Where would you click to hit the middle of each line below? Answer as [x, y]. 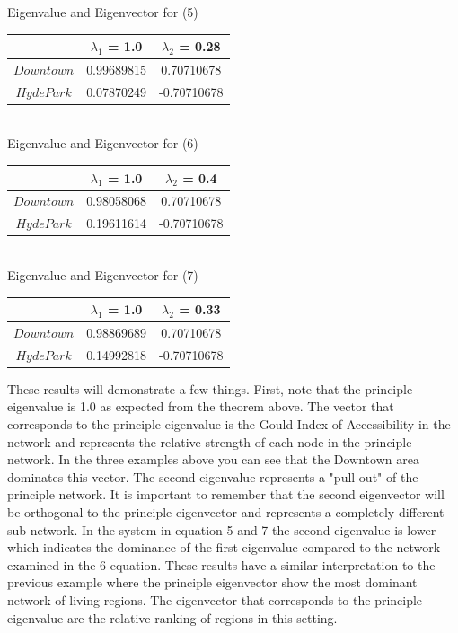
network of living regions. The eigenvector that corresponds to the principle [215, 599]
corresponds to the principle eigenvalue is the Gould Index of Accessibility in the [229, 424]
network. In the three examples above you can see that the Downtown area [213, 459]
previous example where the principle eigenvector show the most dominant [212, 582]
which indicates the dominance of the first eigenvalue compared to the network [224, 547]
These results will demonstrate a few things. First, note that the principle [210, 388]
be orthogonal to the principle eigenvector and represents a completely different [226, 511]
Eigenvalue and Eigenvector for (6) [103, 143]
